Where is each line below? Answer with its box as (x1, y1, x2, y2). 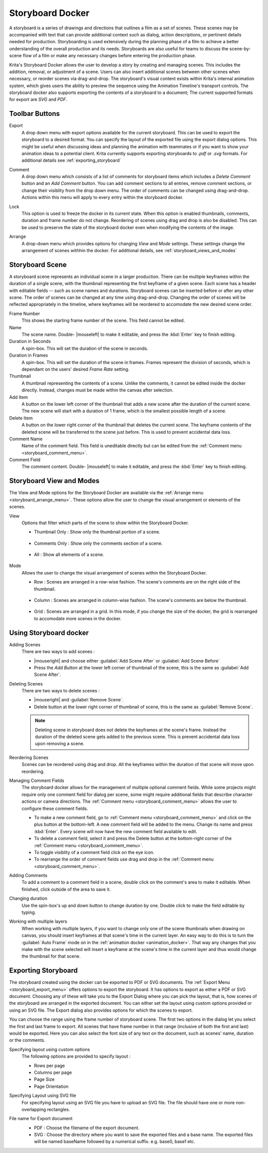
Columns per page (34, 1069, 72, 1075)
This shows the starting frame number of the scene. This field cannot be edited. (21, 317, 185, 323)
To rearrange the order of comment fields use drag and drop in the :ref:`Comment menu (34, 856, 214, 863)
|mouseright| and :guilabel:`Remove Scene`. (34, 697, 124, 703)
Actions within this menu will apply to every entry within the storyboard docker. (21, 194, 184, 200)
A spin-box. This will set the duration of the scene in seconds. (21, 345, 148, 351)
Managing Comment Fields (9, 777, 65, 783)
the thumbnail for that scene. (21, 953, 81, 960)
